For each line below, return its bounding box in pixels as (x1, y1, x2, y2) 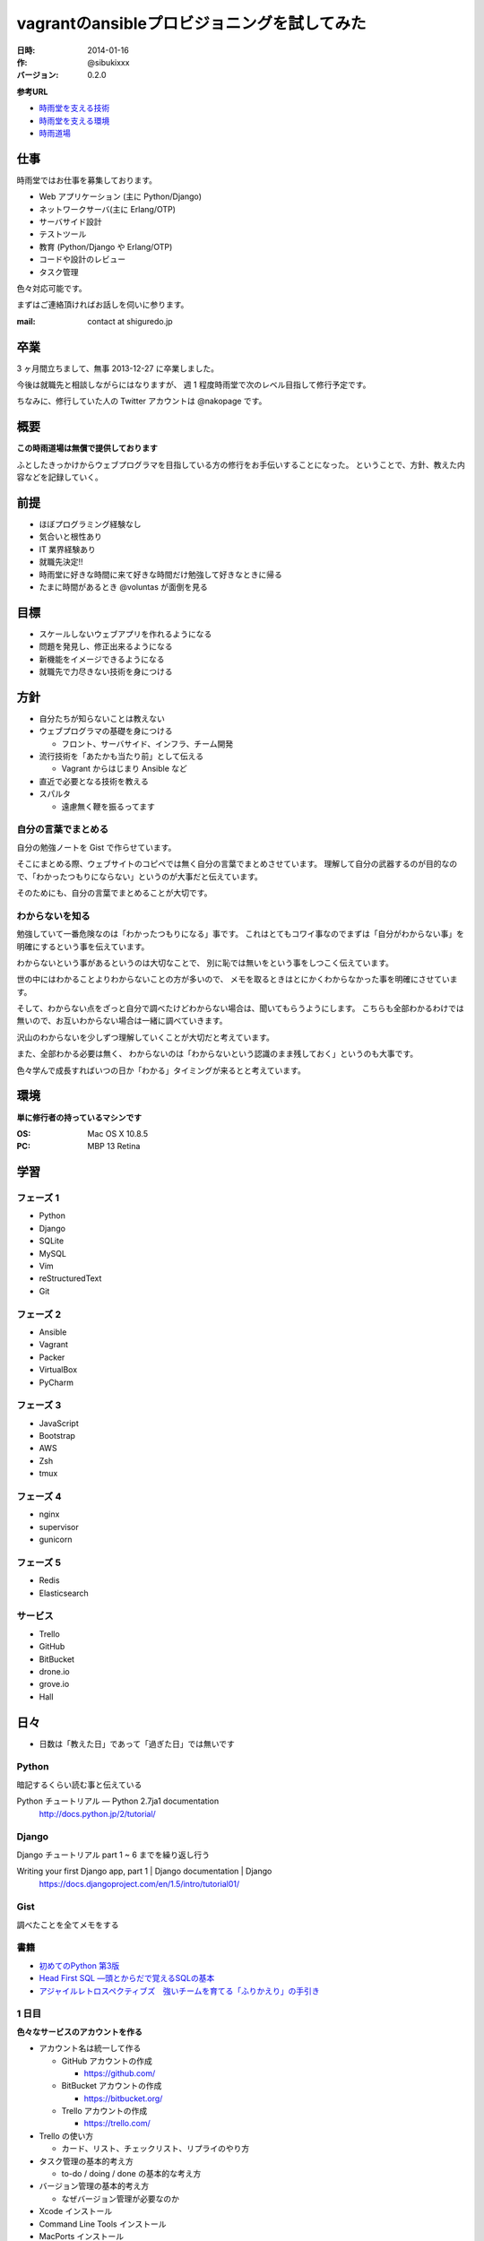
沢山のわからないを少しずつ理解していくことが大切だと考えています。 (16, 1032, 275, 1043)
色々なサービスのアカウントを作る (16, 2026, 143, 2037)
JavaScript (39, 1417, 80, 1429)
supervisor (39, 1521, 80, 1532)
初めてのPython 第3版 (39, 1960, 120, 1971)
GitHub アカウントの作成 (61, 2055, 152, 2066)
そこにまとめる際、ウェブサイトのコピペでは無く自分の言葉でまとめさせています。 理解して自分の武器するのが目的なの (16, 859, 458, 870)
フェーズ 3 (16, 1399, 62, 1412)
